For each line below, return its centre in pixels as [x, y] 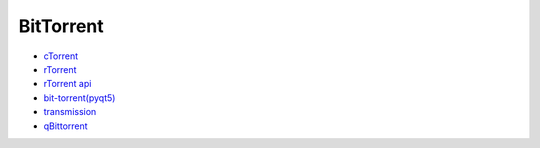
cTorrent [61, 56]
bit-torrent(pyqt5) [79, 97]
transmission [70, 112]
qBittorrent [66, 126]
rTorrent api [67, 84]
